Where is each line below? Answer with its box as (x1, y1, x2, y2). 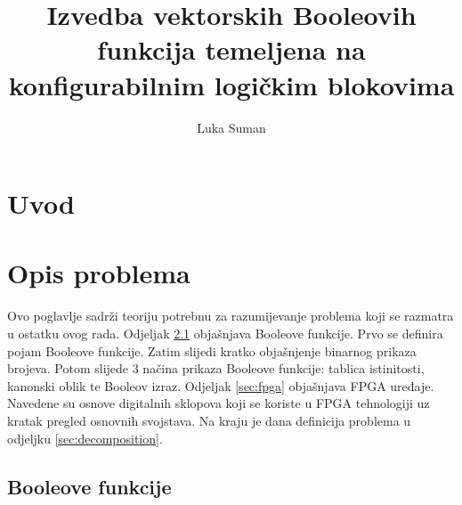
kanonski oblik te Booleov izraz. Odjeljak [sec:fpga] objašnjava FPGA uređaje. (7, 376, 434, 395)
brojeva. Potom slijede (7, 359, 129, 378)
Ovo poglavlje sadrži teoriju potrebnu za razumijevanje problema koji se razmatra (7, 306, 454, 325)
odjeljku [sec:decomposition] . (7, 428, 163, 447)
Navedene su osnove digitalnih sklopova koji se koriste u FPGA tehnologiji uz (7, 394, 430, 412)
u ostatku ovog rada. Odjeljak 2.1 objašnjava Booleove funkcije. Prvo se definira (7, 324, 443, 342)
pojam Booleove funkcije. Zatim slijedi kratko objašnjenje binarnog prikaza (7, 341, 417, 360)
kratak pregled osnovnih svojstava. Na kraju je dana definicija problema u (7, 411, 411, 429)
